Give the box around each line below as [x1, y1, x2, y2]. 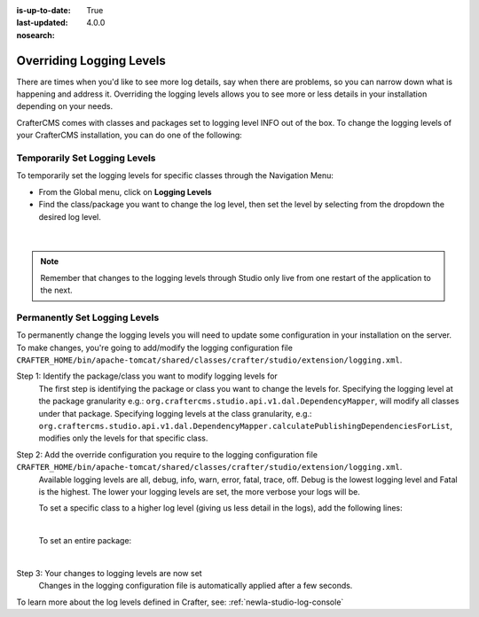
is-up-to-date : [16, 5, 71, 15]
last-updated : [16, 18, 68, 28]
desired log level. [38, 211, 101, 222]
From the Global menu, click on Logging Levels [38, 186, 212, 197]
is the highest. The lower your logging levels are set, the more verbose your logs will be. [38, 486, 361, 496]
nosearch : [16, 29, 55, 40]
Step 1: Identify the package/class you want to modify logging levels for [16, 371, 279, 381]
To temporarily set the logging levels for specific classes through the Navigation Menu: [16, 170, 334, 181]
